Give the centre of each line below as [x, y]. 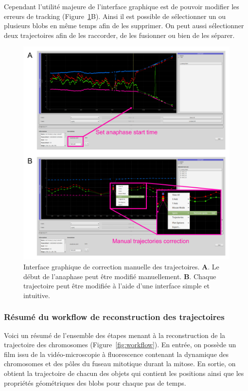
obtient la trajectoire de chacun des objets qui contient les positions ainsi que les [124, 373]
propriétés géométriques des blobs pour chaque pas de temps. [95, 382]
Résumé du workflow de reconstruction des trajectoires [114, 317]
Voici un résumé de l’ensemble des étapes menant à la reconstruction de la [115, 335]
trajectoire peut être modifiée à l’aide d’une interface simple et [116, 286]
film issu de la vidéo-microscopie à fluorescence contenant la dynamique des [116, 354]
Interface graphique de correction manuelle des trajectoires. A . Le [121, 267]
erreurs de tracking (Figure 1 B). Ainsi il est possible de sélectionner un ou [115, 16]
